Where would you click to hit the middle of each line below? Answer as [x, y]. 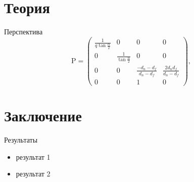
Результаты [21, 140]
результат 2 [33, 174]
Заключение [43, 116]
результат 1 [33, 156]
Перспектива [23, 32]
